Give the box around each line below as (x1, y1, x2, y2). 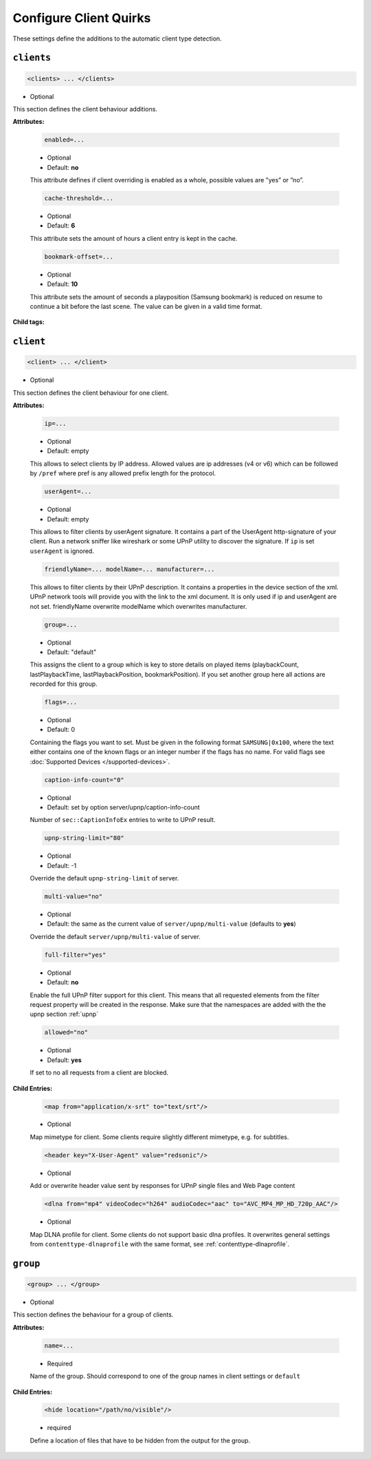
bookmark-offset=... (44, 252, 113, 261)
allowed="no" (44, 1028, 89, 1037)
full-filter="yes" (44, 951, 106, 959)
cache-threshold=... (44, 195, 113, 202)
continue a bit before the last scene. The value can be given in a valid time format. (30, 302, 262, 310)
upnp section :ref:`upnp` (30, 1010, 99, 1018)
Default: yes (47, 1056, 82, 1064)
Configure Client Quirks (12, 10, 151, 25)
